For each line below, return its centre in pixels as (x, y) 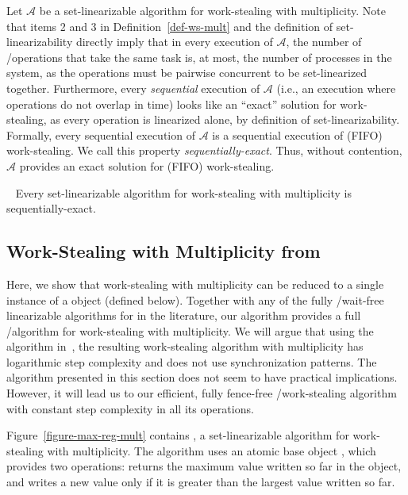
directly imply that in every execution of (174, 42)
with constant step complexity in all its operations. (130, 408)
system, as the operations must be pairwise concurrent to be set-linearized (187, 73)
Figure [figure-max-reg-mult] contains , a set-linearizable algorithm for (178, 435)
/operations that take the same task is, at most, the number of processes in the (199, 57)
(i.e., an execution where (336, 88)
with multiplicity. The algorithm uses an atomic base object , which (212, 450)
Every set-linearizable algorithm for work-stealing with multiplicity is (184, 192)
